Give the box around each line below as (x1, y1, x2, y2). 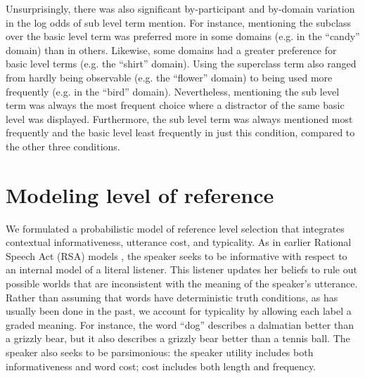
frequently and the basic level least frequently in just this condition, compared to (6, 125, 355, 140)
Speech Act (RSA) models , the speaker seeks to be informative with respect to (6, 248, 347, 263)
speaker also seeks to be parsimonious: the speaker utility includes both (6, 345, 314, 359)
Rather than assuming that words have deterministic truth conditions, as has (6, 289, 338, 304)
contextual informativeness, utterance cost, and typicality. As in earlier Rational (6, 235, 352, 249)
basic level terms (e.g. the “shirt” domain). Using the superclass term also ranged (6, 56, 357, 71)
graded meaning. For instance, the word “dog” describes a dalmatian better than (6, 317, 354, 332)
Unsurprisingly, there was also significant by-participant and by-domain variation (6, 1, 355, 15)
